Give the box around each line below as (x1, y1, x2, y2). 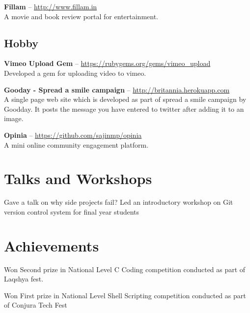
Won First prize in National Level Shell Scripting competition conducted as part (4, 290, 246, 300)
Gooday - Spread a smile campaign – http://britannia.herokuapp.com (4, 84, 230, 94)
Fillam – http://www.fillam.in (4, 1, 97, 11)
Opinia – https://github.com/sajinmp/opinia (4, 129, 142, 140)
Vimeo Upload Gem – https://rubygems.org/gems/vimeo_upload (4, 58, 211, 68)
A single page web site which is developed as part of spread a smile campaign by (4, 94, 247, 104)
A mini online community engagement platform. (4, 139, 149, 150)
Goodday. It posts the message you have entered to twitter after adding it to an (4, 103, 244, 114)
